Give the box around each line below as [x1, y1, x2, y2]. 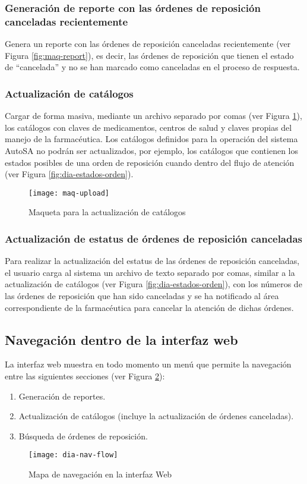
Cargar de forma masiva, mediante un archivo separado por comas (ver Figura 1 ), [5, 109, 302, 122]
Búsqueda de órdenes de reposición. [18, 429, 148, 442]
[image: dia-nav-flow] [29, 451, 118, 460]
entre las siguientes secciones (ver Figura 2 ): [5, 369, 165, 382]
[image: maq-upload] [29, 188, 110, 197]
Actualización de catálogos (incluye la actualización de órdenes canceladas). [18, 410, 294, 422]
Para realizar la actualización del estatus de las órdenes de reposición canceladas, [5, 254, 300, 267]
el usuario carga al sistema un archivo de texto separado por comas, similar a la [5, 266, 295, 278]
